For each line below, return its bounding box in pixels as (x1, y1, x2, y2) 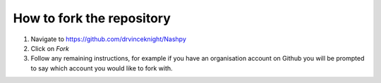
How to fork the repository (13, 10, 171, 26)
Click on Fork (30, 44, 70, 52)
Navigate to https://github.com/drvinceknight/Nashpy (30, 35, 187, 43)
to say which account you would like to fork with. (30, 63, 173, 73)
